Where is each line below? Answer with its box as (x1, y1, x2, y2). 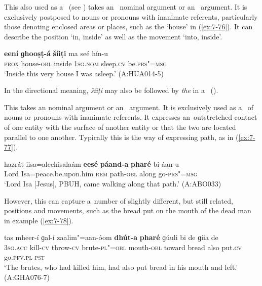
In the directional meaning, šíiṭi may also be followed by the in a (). (4, 85, 218, 96)
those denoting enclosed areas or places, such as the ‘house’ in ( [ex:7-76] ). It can (4, 21, 253, 32)
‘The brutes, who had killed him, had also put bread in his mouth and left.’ (4, 262, 238, 272)
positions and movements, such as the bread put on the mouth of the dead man (4, 205, 251, 216)
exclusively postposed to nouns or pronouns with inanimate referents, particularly (4, 11, 258, 22)
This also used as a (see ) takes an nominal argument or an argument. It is (4, 2, 247, 12)
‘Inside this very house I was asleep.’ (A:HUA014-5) (4, 68, 164, 78)
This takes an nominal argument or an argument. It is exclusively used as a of (4, 102, 254, 112)
